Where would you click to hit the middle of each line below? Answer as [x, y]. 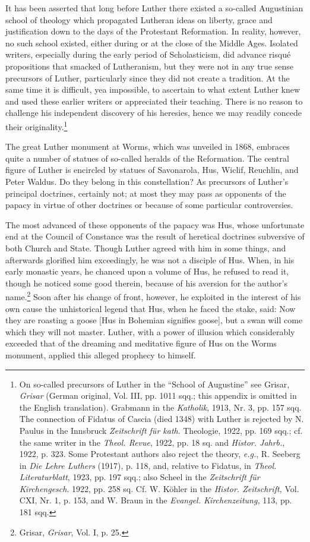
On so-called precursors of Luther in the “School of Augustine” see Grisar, [154, 384]
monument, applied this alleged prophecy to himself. [101, 354]
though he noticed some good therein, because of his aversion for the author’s [146, 283]
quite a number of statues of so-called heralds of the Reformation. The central [147, 158]
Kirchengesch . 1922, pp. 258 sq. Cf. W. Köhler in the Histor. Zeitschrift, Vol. [159, 488]
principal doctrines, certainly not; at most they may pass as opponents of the [146, 193]
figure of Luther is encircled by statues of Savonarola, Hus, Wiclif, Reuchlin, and [152, 170]
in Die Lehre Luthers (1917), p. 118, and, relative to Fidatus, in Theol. [148, 465]
